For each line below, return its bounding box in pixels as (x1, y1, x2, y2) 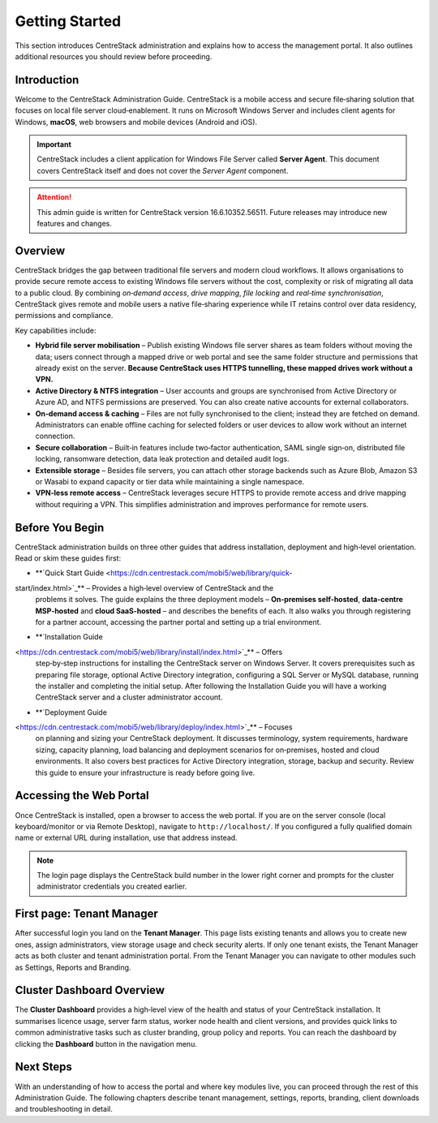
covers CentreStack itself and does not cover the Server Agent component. (36, 166, 289, 175)
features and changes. (36, 218, 113, 228)
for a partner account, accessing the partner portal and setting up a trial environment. (35, 617, 322, 626)
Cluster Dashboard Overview (15, 983, 165, 997)
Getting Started (15, 12, 122, 30)
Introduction (15, 73, 79, 87)
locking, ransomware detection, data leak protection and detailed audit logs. (35, 454, 290, 464)
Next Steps (15, 1060, 72, 1074)
